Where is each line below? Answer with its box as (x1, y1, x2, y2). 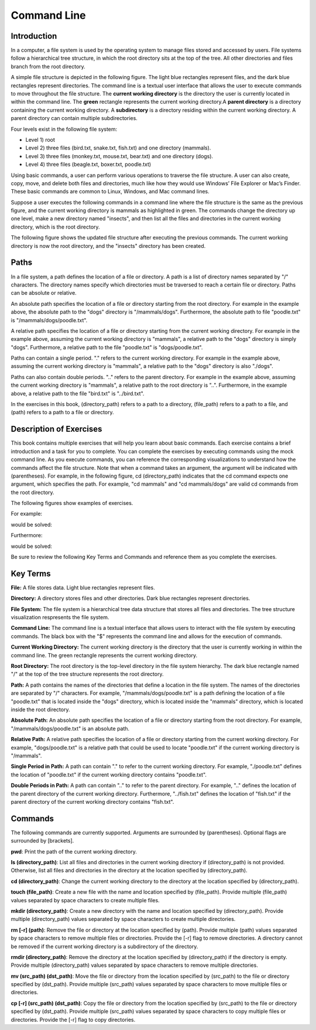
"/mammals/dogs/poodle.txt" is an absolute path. (11, 725, 130, 732)
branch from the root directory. (11, 63, 86, 70)
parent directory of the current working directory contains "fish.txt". (11, 798, 174, 805)
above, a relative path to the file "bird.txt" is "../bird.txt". (11, 390, 145, 397)
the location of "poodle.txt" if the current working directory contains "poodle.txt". (11, 771, 207, 778)
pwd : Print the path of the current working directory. (11, 848, 137, 855)
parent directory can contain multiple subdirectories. (11, 115, 138, 122)
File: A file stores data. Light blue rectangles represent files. (11, 584, 155, 591)
